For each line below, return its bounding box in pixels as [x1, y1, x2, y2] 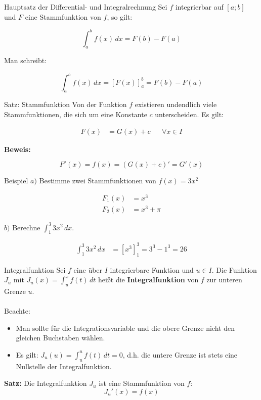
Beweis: [4, 143, 31, 154]
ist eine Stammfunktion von [99, 378, 185, 388]
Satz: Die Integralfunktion [4, 378, 87, 388]
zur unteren [206, 274, 242, 285]
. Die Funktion [211, 264, 257, 275]
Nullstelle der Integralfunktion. [16, 361, 112, 371]
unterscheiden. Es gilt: [155, 109, 224, 119]
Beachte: [4, 306, 30, 316]
